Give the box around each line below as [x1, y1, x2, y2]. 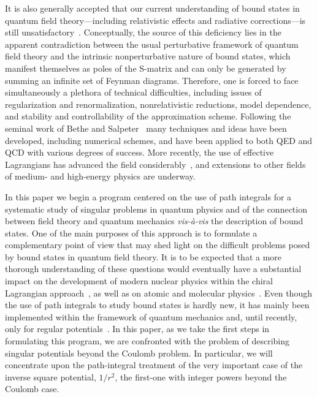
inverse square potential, [5, 370, 96, 383]
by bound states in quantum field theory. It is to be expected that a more [5, 250, 282, 263]
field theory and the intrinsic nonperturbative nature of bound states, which [5, 50, 291, 62]
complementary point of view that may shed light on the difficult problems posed [5, 238, 310, 251]
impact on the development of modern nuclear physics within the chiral [5, 274, 273, 287]
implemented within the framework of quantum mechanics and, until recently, [5, 310, 297, 323]
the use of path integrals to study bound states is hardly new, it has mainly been [5, 298, 310, 311]
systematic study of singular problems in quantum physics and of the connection [5, 202, 307, 215]
